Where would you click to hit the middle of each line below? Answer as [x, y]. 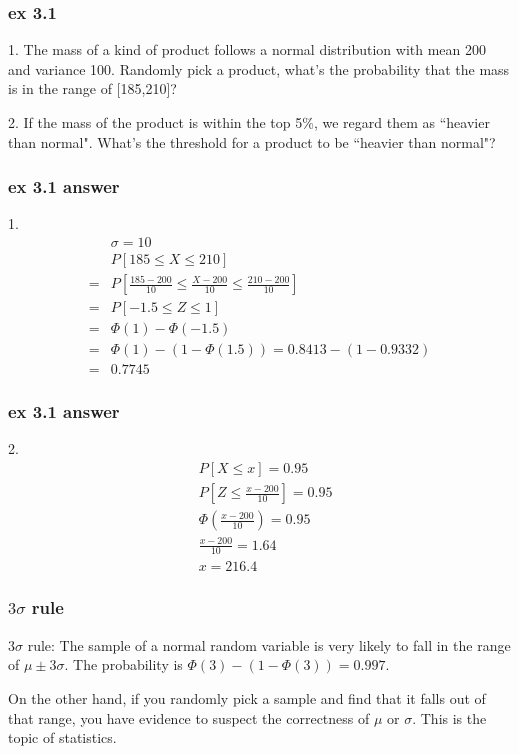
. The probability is [123, 664]
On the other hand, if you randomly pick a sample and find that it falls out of [247, 697]
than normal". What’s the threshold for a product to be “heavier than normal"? [252, 141]
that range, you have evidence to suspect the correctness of [189, 717]
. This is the [449, 717]
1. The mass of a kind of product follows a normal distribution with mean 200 [247, 49]
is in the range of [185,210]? [92, 88]
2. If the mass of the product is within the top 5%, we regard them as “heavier [249, 122]
